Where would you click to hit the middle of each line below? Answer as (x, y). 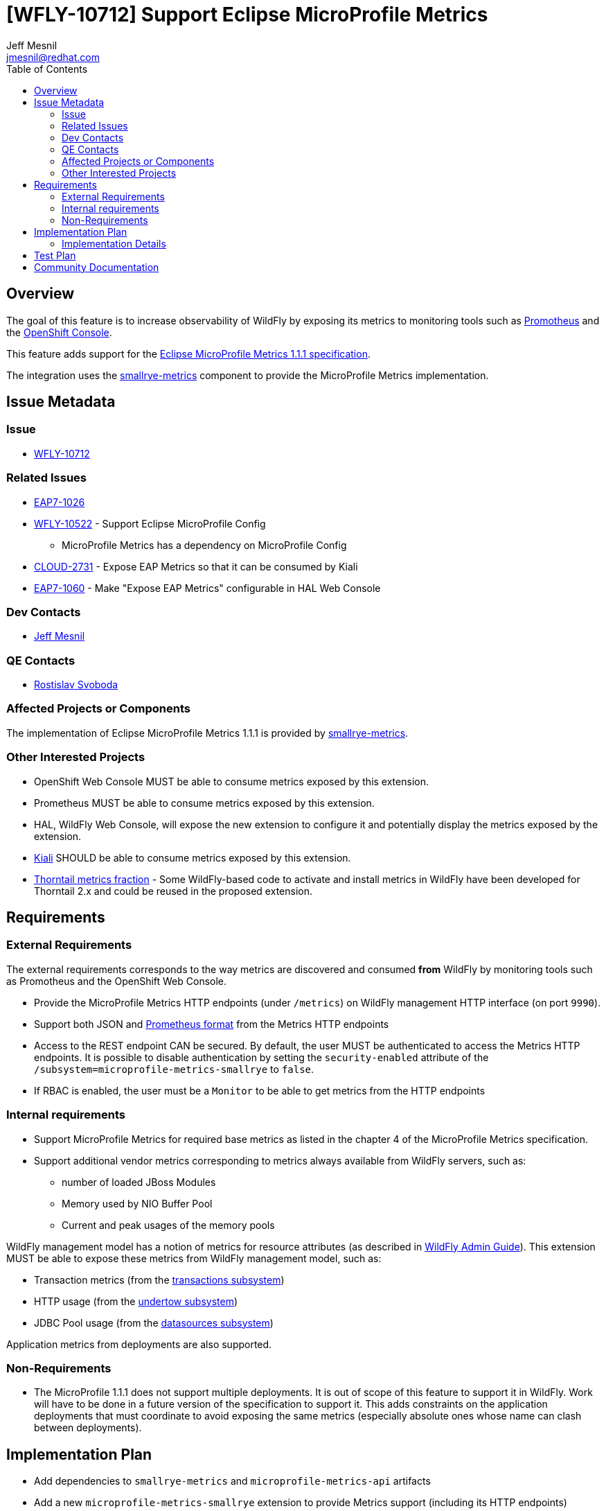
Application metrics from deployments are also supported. (139, 1344)
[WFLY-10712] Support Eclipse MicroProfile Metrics (247, 15)
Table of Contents (47, 69)
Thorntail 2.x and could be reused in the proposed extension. (173, 891)
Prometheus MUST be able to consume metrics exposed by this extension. (204, 803)
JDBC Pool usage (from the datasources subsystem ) (154, 1322)
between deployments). (88, 1428)
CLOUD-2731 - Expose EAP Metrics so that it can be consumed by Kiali (196, 566)
